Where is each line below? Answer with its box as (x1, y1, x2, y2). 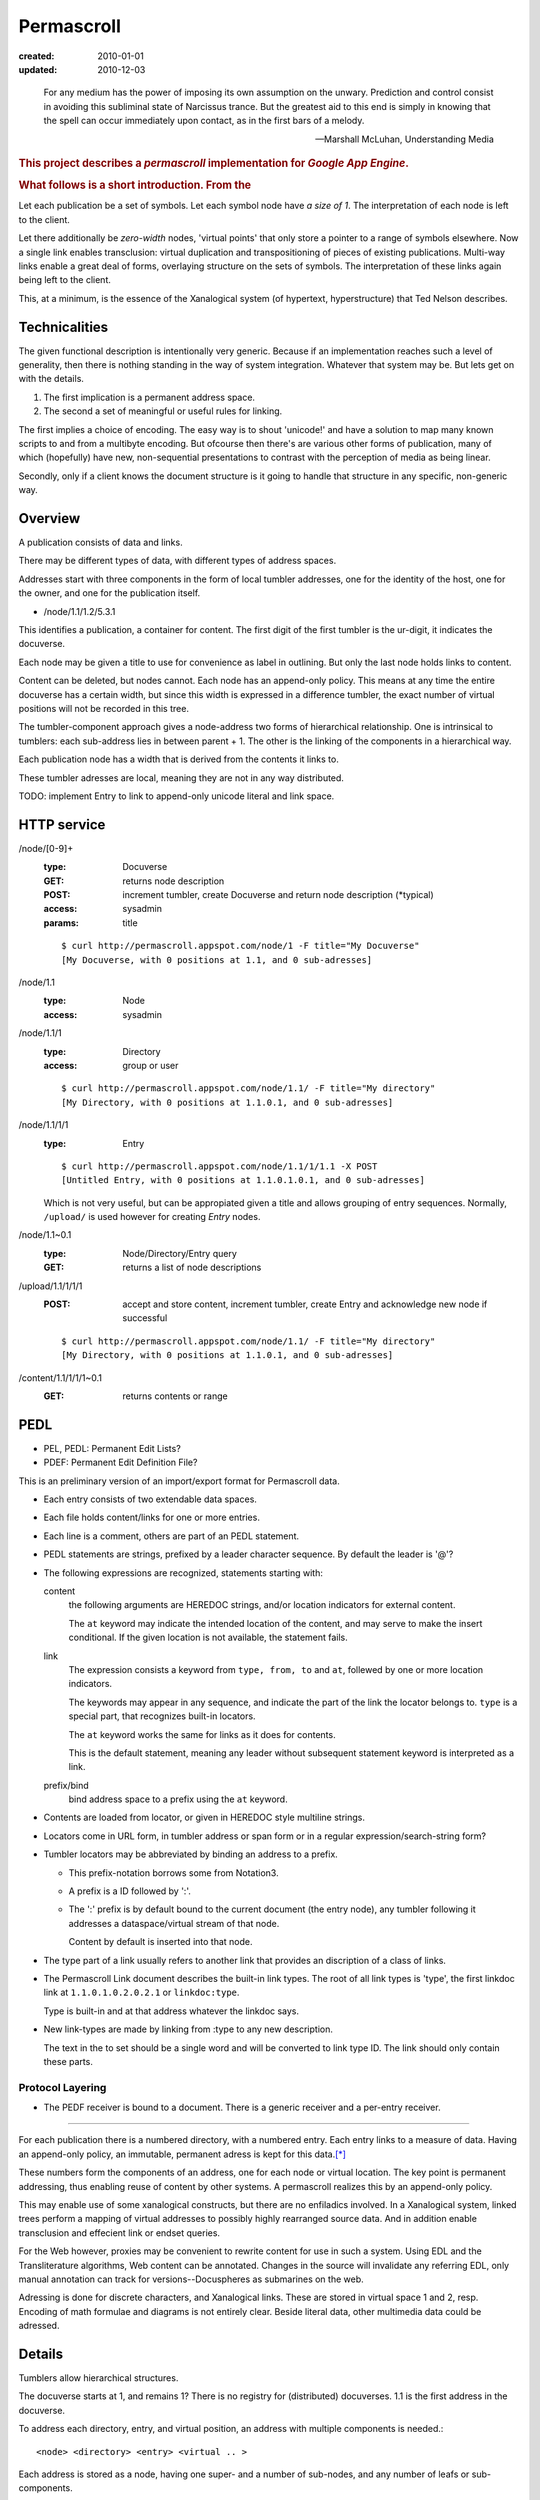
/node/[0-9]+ (18, 842, 74, 854)
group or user (122, 1059, 179, 1071)
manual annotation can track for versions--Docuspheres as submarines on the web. (18, 2273, 364, 2285)
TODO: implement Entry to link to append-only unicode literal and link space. (18, 790, 335, 802)
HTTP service (18, 816, 106, 833)
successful (122, 1312, 168, 1324)
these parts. (43, 2055, 94, 2067)
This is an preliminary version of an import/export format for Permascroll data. (18, 1475, 340, 1487)
